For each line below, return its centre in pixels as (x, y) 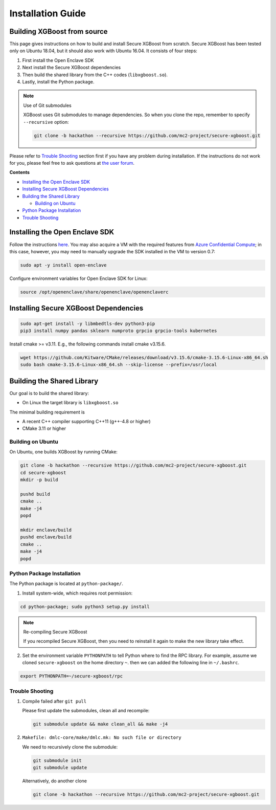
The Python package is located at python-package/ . (66, 584)
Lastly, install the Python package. (58, 82)
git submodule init (57, 760)
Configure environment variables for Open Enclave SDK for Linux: (78, 278)
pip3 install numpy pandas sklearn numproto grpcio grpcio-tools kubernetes (119, 331)
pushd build (35, 494)
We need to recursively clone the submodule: (70, 747)
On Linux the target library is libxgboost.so (70, 403)
